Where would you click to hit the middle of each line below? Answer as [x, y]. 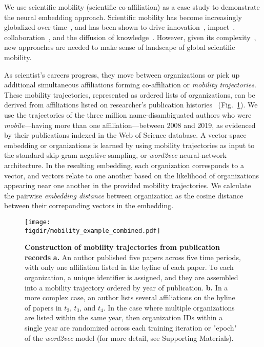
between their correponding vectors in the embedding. [89, 205]
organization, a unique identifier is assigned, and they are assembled [131, 277]
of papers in [43, 307]
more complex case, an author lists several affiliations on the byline [130, 297]
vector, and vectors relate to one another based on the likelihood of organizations [132, 175]
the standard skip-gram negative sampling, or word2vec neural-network [115, 155]
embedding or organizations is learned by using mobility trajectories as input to [129, 145]
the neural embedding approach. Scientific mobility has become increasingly [123, 17]
